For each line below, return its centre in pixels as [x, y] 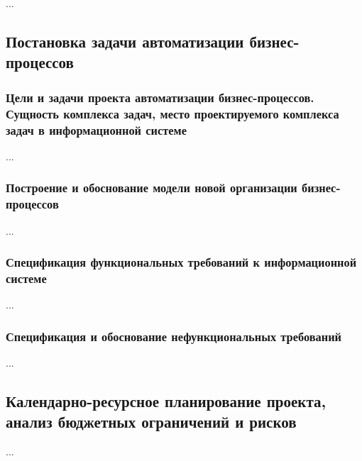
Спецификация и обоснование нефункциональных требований [174, 336]
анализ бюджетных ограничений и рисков [151, 422]
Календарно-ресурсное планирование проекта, [166, 401]
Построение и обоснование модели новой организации [152, 188]
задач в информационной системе [96, 129]
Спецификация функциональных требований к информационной [181, 262]
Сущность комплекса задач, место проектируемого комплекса [172, 113]
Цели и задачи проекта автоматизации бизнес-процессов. [160, 97]
